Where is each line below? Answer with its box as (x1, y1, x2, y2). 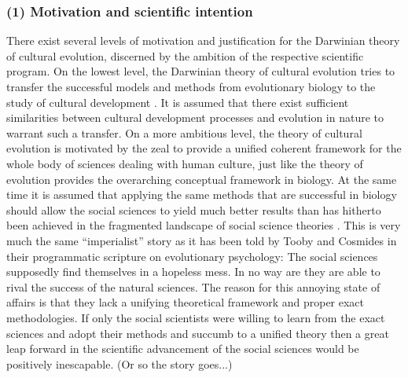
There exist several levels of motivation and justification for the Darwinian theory (6, 32, 400, 49)
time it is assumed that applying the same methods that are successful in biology (6, 186, 397, 203)
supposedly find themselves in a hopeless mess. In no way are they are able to (6, 263, 380, 280)
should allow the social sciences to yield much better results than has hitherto (6, 201, 381, 218)
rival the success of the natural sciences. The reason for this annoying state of (6, 278, 380, 295)
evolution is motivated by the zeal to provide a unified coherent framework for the (6, 140, 402, 156)
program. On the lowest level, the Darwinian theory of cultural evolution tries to (6, 63, 395, 79)
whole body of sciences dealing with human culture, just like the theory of (6, 155, 363, 171)
